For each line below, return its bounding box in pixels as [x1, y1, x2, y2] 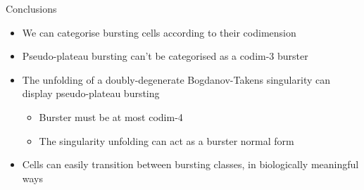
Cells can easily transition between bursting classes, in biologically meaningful [22, 157, 359, 172]
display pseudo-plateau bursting [22, 86, 160, 101]
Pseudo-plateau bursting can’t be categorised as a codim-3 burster [22, 49, 308, 63]
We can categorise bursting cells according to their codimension [22, 25, 296, 39]
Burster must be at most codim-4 [39, 109, 183, 124]
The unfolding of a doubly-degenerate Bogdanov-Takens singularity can [22, 72, 330, 87]
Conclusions [6, 1, 57, 15]
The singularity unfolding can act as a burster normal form [39, 133, 294, 148]
